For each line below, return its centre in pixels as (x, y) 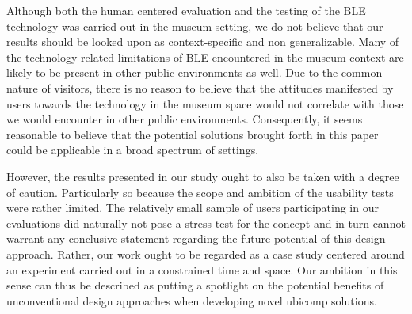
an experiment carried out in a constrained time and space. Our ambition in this (202, 269)
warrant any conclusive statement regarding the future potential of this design (196, 238)
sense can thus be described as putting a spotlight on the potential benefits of (195, 285)
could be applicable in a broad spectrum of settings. (133, 150)
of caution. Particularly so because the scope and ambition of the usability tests (200, 192)
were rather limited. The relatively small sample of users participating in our (193, 208)
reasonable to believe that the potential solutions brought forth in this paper (193, 134)
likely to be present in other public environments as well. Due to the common (195, 72)
